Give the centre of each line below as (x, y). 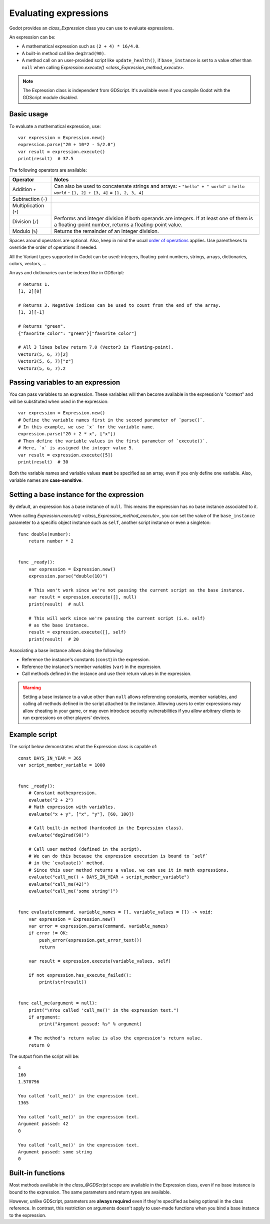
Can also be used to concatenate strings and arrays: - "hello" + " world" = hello (149, 186)
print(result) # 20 (53, 639)
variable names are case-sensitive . (46, 480)
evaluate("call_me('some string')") (73, 891)
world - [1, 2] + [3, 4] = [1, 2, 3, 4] (99, 192)
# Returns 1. (34, 284)
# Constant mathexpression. (63, 793)
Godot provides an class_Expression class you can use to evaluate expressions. (91, 28)
